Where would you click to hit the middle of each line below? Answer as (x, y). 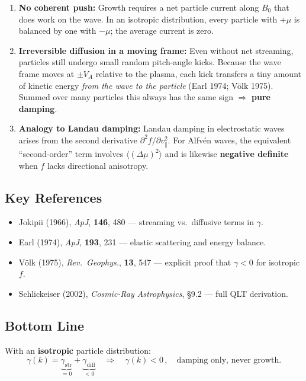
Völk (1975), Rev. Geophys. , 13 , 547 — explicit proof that (125, 262)
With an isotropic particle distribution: (78, 350)
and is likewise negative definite (227, 154)
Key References (54, 197)
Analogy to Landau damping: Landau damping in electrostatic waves (152, 128)
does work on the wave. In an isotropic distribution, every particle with (148, 19)
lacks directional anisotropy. (98, 165)
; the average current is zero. (162, 31)
